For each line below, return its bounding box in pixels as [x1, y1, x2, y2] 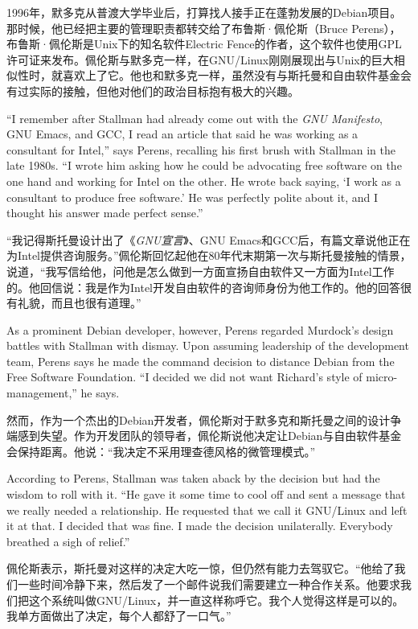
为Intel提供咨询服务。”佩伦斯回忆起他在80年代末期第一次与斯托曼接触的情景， [6, 247, 412, 264]
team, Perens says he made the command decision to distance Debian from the [6, 352, 395, 369]
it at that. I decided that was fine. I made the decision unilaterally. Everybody [6, 517, 393, 534]
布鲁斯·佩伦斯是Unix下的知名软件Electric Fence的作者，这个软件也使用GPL [6, 35, 402, 52]
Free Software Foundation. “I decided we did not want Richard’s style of [6, 368, 363, 385]
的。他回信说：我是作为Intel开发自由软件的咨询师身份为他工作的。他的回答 [6, 278, 400, 295]
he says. [80, 384, 120, 401]
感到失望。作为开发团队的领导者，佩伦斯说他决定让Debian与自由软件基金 [17, 427, 402, 444]
